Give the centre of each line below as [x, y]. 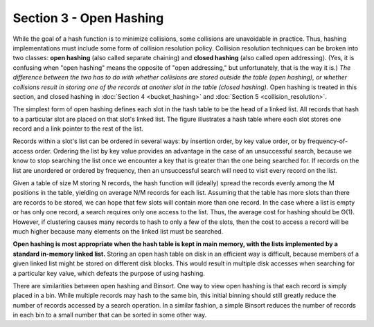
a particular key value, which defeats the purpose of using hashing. [109, 273]
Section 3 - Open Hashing [88, 18]
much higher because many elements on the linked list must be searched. [118, 231]
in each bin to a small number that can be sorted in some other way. [110, 315]
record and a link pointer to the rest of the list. [78, 129]
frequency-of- [328, 141]
